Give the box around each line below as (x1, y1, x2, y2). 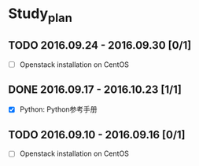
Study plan (8, 5, 72, 25)
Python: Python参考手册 (19, 105, 98, 114)
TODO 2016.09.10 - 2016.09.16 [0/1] (8, 127, 186, 142)
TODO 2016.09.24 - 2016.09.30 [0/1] (8, 39, 192, 52)
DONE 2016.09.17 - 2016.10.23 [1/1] (8, 83, 182, 97)
